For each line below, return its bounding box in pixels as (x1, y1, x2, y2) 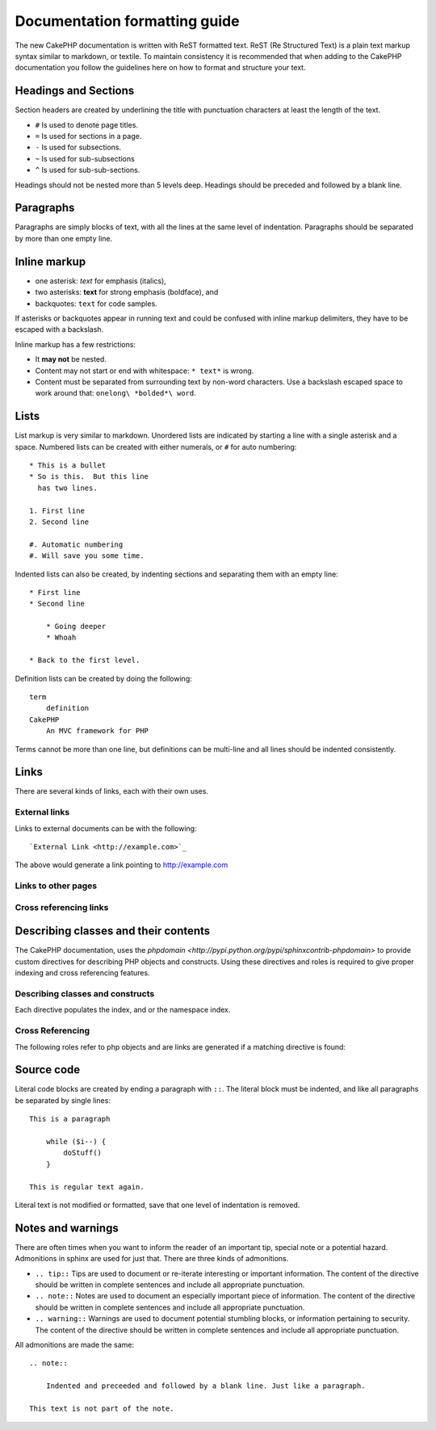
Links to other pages (15, 880, 97, 891)
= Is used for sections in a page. (35, 132, 142, 141)
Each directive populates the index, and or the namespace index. (15, 1005, 231, 1015)
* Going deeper (45, 622, 107, 631)
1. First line (29, 505, 85, 515)
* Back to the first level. (29, 656, 140, 665)
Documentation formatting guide (15, 12, 240, 30)
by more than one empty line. (15, 233, 113, 243)
